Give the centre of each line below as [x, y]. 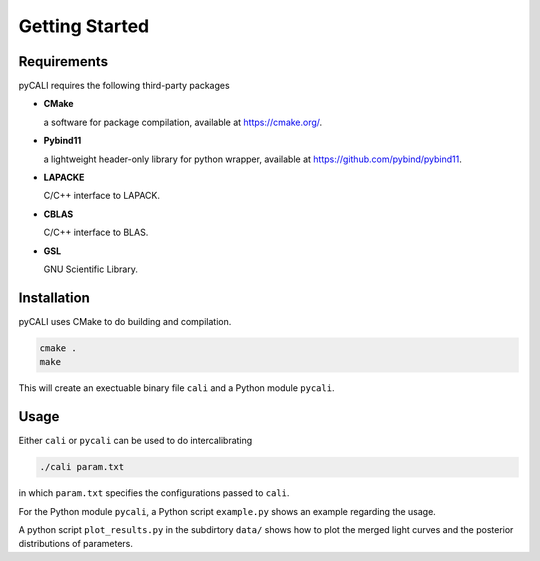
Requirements [63, 61]
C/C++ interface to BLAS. [96, 232]
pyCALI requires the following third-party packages [124, 86]
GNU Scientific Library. [91, 269]
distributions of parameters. [76, 544]
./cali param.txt [82, 467]
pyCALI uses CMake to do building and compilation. [125, 321]
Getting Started [84, 26]
